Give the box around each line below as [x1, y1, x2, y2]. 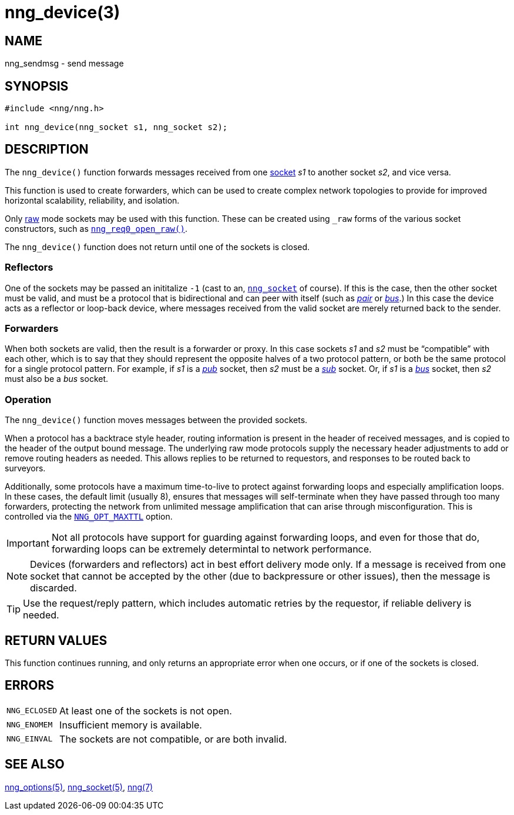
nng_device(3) [5, 2, 120, 22]
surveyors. [5, 463, 46, 474]
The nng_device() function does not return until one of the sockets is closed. [5, 241, 310, 252]
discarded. [30, 582, 77, 594]
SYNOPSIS [5, 78, 69, 94]
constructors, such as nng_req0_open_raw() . [5, 223, 187, 234]
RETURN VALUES [5, 633, 107, 648]
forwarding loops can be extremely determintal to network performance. [51, 543, 372, 555]
